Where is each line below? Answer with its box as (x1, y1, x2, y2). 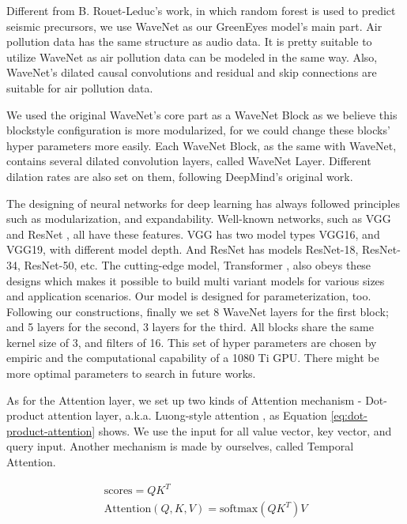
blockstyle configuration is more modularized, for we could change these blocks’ (6, 122, 390, 138)
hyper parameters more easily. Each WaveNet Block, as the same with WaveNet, (6, 137, 397, 153)
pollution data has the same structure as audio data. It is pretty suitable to (6, 33, 372, 50)
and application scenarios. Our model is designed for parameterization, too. (6, 288, 371, 304)
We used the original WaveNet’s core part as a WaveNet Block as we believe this (6, 106, 398, 123)
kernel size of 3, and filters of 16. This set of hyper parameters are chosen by (6, 334, 377, 350)
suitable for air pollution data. (6, 79, 153, 96)
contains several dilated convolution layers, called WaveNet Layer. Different (6, 153, 371, 169)
